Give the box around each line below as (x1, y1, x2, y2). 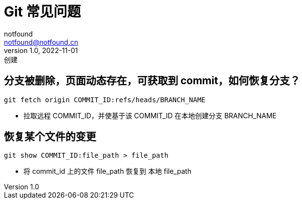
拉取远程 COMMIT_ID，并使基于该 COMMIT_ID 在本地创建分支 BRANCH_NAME (23, 111, 277, 120)
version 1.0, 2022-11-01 (4, 46, 78, 55)
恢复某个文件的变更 (4, 130, 96, 143)
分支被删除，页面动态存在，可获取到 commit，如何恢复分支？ (4, 74, 300, 87)
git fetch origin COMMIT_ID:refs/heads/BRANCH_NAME (4, 95, 206, 104)
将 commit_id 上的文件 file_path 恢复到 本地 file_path (23, 167, 192, 176)
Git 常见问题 (4, 3, 81, 20)
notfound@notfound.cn (4, 37, 79, 46)
